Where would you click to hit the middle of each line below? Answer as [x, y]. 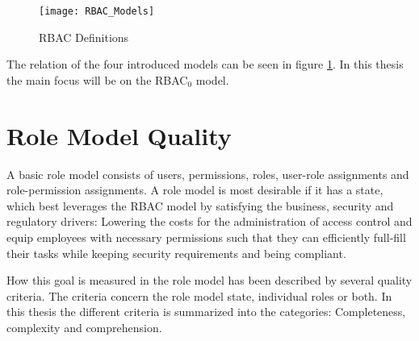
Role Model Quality [119, 135]
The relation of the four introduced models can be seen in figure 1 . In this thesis [205, 64]
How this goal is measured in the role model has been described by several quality [209, 280]
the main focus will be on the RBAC [97, 79]
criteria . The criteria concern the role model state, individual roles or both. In [199, 295]
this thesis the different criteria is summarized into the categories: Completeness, [206, 312]
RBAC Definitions [84, 37]
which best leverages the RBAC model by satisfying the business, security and [200, 205]
